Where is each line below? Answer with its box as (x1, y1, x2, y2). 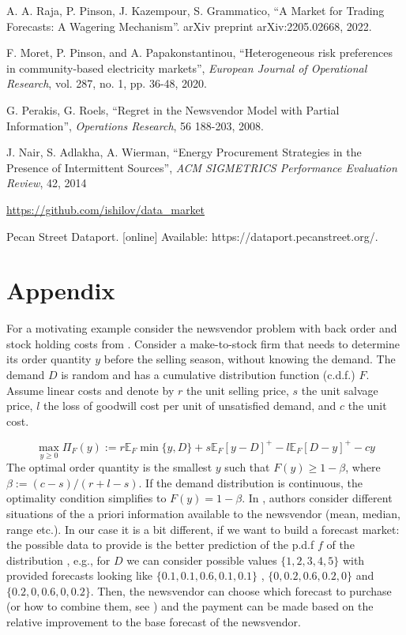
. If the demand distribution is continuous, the (138, 474, 363, 490)
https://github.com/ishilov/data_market (6, 201, 205, 217)
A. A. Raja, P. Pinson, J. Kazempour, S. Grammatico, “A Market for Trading (6, 2, 385, 18)
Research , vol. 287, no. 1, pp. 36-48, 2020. (6, 75, 208, 92)
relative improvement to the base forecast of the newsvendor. (6, 614, 301, 630)
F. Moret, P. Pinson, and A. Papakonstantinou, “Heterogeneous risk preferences (6, 44, 393, 61)
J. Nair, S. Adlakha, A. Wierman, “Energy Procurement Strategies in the (6, 144, 362, 160)
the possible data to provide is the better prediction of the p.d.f (6, 536, 314, 553)
